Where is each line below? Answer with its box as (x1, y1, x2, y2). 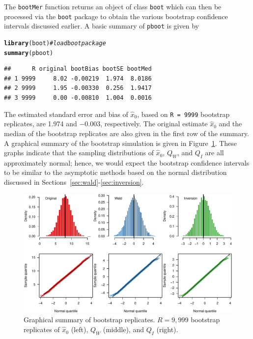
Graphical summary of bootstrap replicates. (24, 314, 155, 325)
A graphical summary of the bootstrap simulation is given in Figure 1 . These (4, 138, 237, 148)
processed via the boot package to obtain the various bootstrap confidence (4, 11, 228, 21)
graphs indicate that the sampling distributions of (4, 147, 154, 158)
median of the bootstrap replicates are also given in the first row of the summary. (4, 128, 249, 138)
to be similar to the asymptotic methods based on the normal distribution (4, 167, 227, 177)
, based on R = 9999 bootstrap (137, 109, 230, 119)
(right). (156, 324, 178, 335)
